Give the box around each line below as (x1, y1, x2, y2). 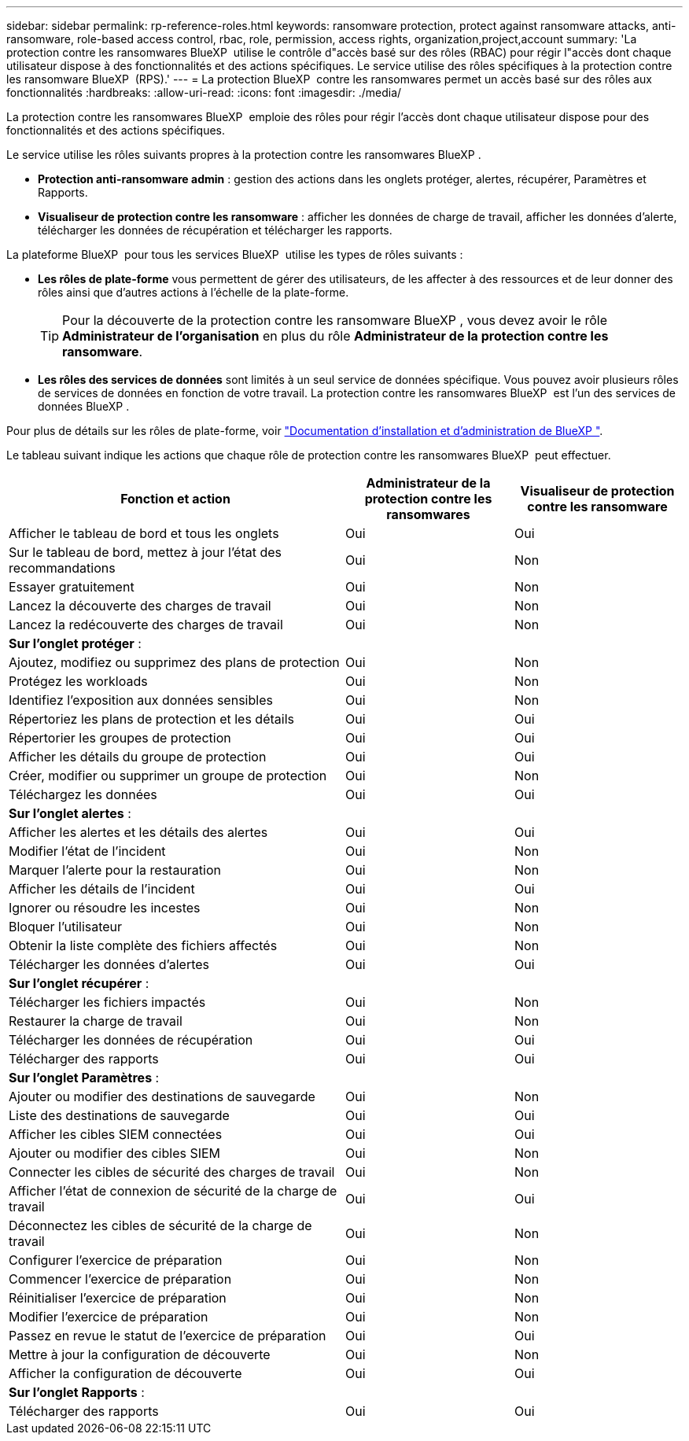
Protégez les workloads (9, 673, 148, 689)
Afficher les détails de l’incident (9, 881, 195, 897)
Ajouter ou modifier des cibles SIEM (9, 1145, 221, 1161)
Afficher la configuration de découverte (9, 1365, 242, 1381)
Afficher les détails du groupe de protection (9, 749, 267, 765)
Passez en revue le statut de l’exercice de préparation (9, 1328, 326, 1343)
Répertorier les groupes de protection (9, 730, 231, 746)
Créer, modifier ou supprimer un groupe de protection (9, 768, 327, 783)
